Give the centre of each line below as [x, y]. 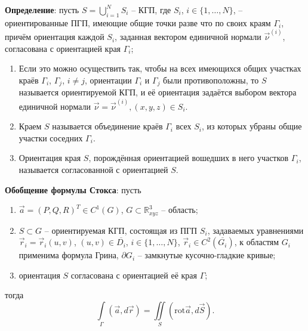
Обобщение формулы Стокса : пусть [73, 189]
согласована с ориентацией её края [134, 275]
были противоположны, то [211, 80]
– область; [180, 210]
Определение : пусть [42, 10]
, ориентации [108, 80]
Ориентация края [50, 158]
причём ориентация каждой [55, 37]
